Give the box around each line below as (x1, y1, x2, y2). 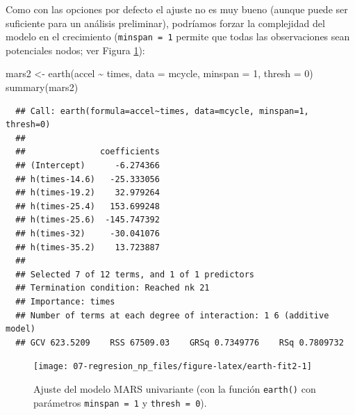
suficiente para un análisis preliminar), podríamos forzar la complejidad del (6, 15, 325, 30)
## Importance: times (15, 296, 115, 307)
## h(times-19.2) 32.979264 (15, 188, 160, 198)
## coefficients (15, 147, 160, 157)
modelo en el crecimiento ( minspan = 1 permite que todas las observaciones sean (6, 29, 350, 44)
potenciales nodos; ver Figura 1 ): (6, 42, 145, 57)
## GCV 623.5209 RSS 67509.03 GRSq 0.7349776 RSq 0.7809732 (15, 337, 344, 348)
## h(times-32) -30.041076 (15, 228, 160, 238)
